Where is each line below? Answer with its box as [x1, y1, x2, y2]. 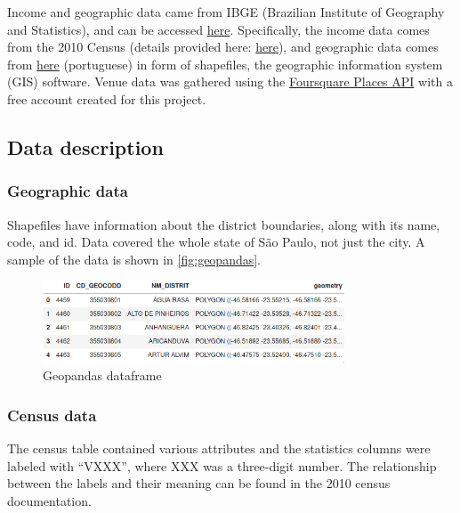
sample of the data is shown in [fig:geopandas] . [7, 249, 262, 268]
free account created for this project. [7, 89, 206, 108]
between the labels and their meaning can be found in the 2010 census [7, 474, 391, 493]
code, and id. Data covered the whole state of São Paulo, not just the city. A [7, 232, 425, 251]
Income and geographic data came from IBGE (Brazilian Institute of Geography [7, 3, 445, 20]
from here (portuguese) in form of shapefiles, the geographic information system [7, 54, 443, 73]
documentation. [7, 491, 92, 509]
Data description [7, 133, 164, 160]
